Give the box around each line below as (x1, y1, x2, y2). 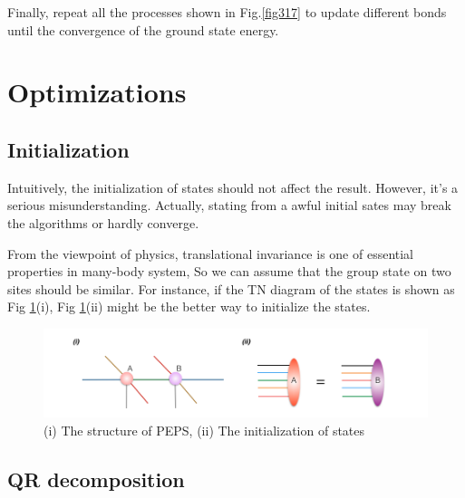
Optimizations (7, 73, 187, 110)
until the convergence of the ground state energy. (7, 20, 279, 39)
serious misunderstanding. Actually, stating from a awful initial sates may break (7, 196, 451, 215)
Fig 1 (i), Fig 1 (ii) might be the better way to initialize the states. (7, 297, 371, 316)
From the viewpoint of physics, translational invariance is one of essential (7, 244, 413, 263)
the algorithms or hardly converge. (7, 213, 199, 232)
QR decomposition (7, 464, 185, 493)
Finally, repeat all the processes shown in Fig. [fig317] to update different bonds (7, 3, 447, 21)
